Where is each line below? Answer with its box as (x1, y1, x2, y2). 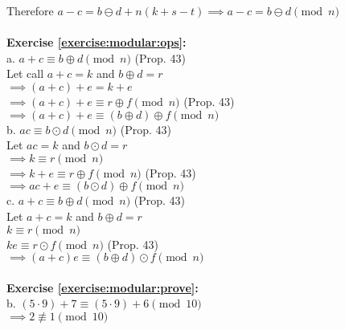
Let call (6, 65, 44, 82)
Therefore (6, 2, 54, 18)
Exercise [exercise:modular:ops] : (6, 34, 187, 51)
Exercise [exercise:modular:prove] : (6, 279, 199, 295)
